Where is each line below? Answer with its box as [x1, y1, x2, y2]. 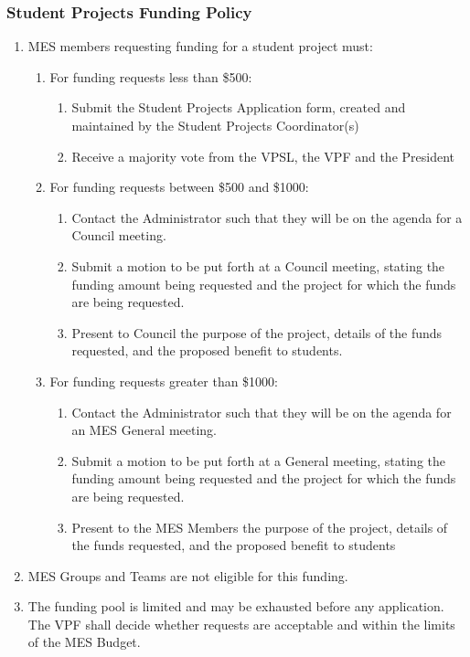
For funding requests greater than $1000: [49, 371, 279, 390]
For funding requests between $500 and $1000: [49, 177, 309, 196]
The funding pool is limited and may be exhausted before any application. [27, 597, 444, 616]
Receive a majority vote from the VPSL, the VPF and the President [71, 146, 455, 165]
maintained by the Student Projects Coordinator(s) [71, 116, 359, 134]
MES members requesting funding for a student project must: [27, 37, 373, 56]
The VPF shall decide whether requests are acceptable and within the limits [27, 614, 455, 633]
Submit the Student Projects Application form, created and [71, 98, 406, 117]
